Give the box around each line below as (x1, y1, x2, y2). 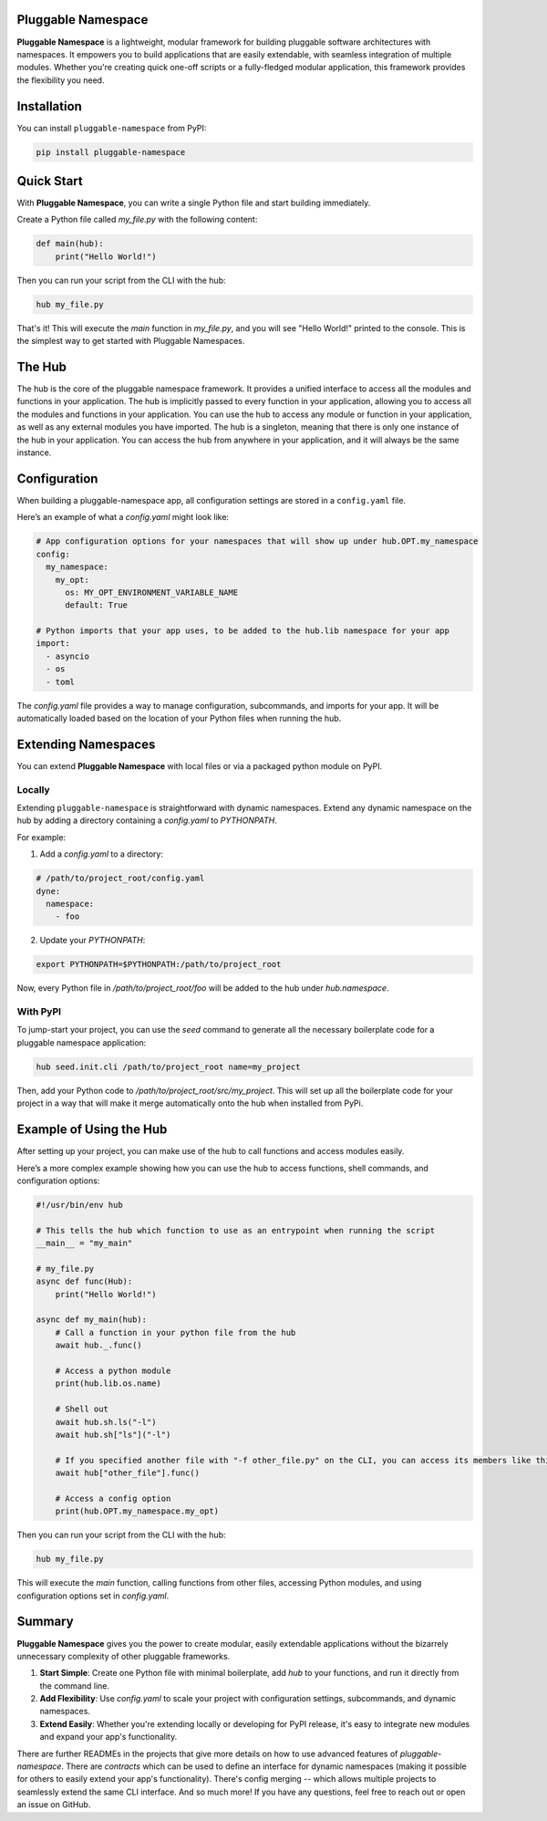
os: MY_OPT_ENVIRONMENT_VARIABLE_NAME (65, 587, 239, 598)
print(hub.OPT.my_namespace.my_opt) (55, 1506, 219, 1516)
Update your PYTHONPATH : (39, 935, 146, 946)
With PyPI (16, 1005, 62, 1018)
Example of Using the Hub (16, 1122, 168, 1138)
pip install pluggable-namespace (36, 147, 186, 157)
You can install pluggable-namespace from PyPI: (16, 122, 207, 133)
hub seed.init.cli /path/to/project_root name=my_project (36, 1061, 301, 1072)
